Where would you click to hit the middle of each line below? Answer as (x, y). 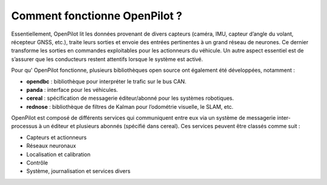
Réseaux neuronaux (51, 146)
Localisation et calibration (58, 154)
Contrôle (37, 163)
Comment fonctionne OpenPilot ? (97, 16)
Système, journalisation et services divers (78, 171)
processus (24, 126)
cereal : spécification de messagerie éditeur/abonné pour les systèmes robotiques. (130, 98)
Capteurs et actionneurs (57, 137)
